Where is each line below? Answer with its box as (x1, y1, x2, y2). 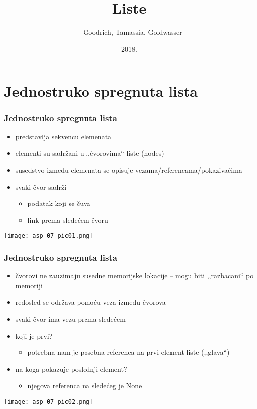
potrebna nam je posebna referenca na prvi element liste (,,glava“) (27, 347, 230, 357)
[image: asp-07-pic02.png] (4, 398, 93, 405)
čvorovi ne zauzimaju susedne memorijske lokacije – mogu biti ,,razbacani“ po (15, 271, 254, 281)
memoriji (15, 280, 43, 290)
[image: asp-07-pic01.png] (4, 232, 93, 240)
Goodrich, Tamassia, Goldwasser (83, 27, 182, 37)
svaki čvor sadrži (15, 181, 67, 192)
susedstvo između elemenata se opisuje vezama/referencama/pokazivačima (15, 164, 242, 175)
